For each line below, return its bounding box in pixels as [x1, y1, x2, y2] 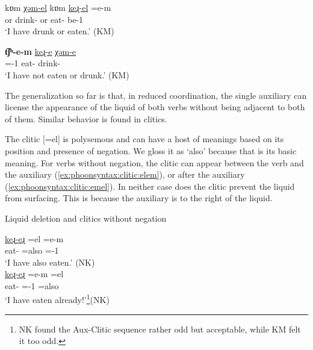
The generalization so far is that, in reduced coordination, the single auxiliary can [5, 89, 307, 101]
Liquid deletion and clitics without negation [5, 211, 167, 224]
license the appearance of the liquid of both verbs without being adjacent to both [5, 101, 305, 113]
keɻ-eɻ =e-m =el [5, 267, 64, 280]
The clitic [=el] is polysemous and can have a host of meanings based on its [5, 133, 284, 145]
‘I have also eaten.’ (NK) [5, 255, 95, 268]
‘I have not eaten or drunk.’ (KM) [5, 68, 129, 81]
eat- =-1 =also [5, 279, 59, 292]
